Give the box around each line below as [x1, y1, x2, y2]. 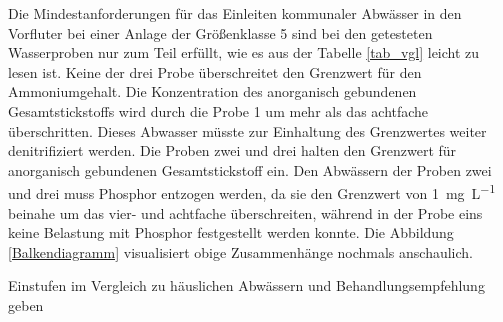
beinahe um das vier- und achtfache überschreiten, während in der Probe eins [8, 202, 483, 223]
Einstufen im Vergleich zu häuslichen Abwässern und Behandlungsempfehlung [8, 275, 485, 296]
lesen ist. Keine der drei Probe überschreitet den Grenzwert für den [8, 61, 422, 82]
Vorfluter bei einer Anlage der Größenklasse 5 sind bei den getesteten [8, 22, 433, 43]
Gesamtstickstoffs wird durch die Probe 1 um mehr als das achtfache [8, 100, 429, 121]
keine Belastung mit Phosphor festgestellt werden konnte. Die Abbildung [8, 222, 454, 243]
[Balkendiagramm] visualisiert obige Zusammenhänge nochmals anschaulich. [8, 241, 473, 262]
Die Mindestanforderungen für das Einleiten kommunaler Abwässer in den [8, 3, 462, 23]
